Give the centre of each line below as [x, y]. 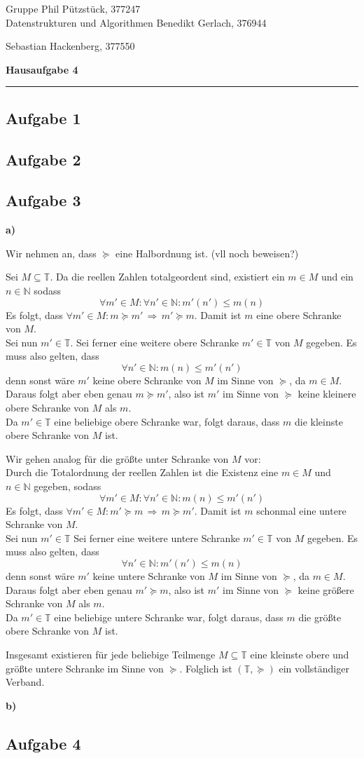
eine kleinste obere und [300, 654]
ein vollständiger [314, 668]
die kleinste [318, 421]
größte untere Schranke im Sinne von [85, 668]
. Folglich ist [206, 668]
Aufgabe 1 [43, 117]
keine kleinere [327, 394]
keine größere [326, 589]
